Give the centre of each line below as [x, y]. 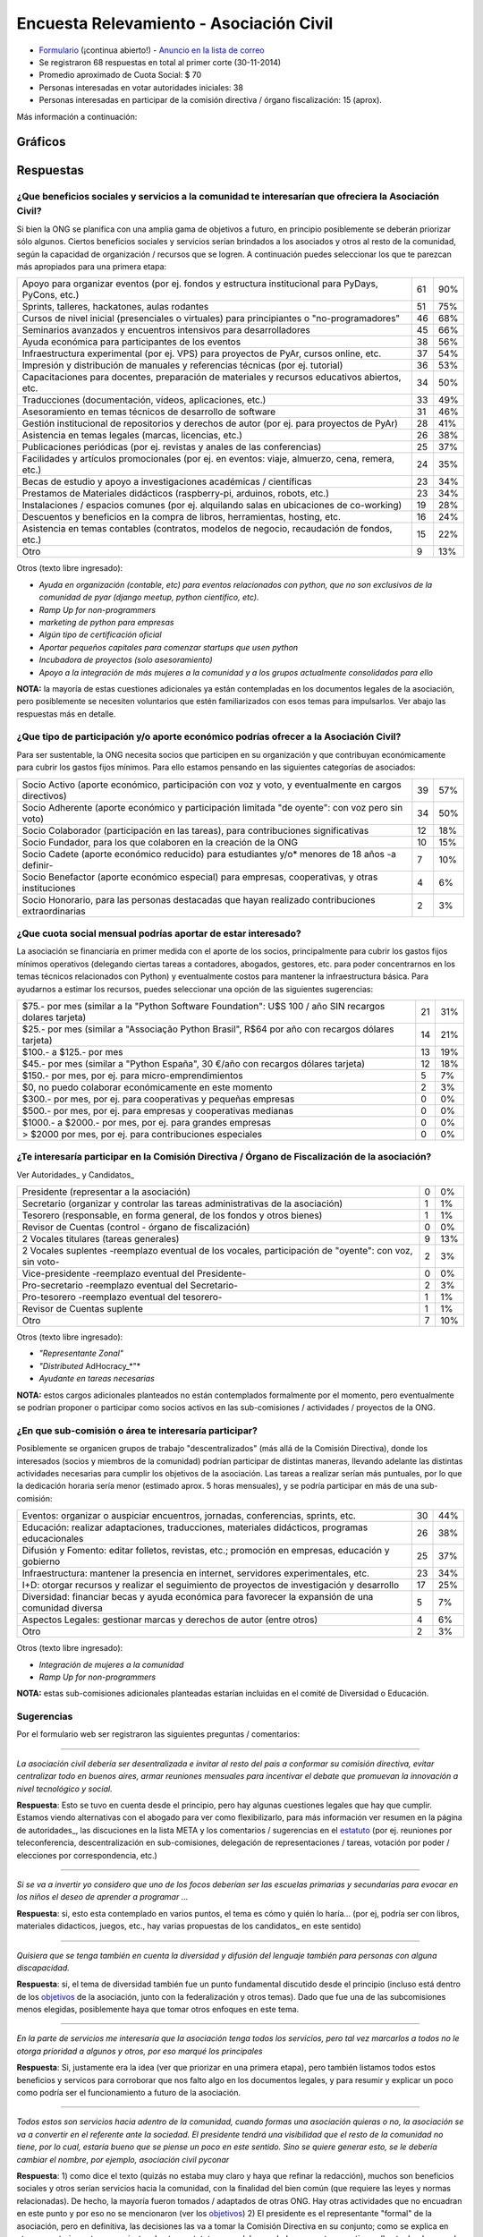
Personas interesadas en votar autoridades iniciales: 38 [141, 87]
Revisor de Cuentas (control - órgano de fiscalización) [136, 1228]
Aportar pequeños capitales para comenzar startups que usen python [169, 647]
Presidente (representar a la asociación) [106, 1192]
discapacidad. [43, 1968]
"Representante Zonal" [81, 1353]
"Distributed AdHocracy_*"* [90, 1365]
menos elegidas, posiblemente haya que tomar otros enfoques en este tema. [158, 2010]
